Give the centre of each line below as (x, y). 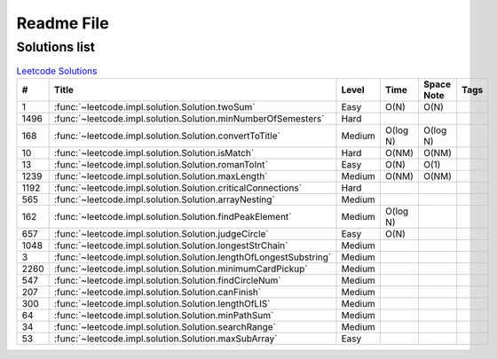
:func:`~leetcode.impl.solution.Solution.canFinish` (158, 292)
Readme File (63, 23)
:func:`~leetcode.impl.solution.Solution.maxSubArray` (166, 339)
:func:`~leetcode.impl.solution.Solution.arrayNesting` (164, 199)
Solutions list (56, 47)
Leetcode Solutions (57, 71)
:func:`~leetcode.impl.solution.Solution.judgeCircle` (162, 233)
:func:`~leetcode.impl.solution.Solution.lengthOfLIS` (162, 303)
